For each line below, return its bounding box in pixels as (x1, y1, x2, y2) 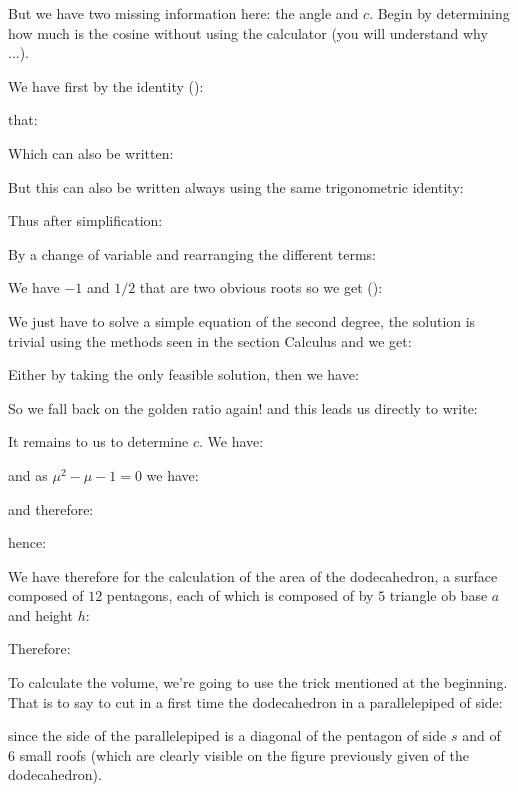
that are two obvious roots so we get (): (139, 277, 383, 298)
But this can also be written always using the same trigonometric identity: (8, 176, 464, 197)
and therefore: (8, 498, 94, 519)
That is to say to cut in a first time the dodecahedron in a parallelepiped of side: (8, 691, 503, 712)
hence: (8, 532, 47, 553)
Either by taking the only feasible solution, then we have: (8, 364, 359, 385)
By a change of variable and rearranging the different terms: (8, 243, 377, 264)
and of (462, 725, 501, 746)
